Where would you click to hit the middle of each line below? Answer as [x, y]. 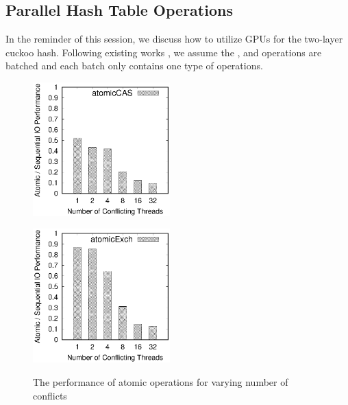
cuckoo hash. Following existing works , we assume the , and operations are [164, 52]
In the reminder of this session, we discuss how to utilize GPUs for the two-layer [174, 39]
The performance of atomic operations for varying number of [161, 381]
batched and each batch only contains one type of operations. [134, 66]
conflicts [50, 395]
